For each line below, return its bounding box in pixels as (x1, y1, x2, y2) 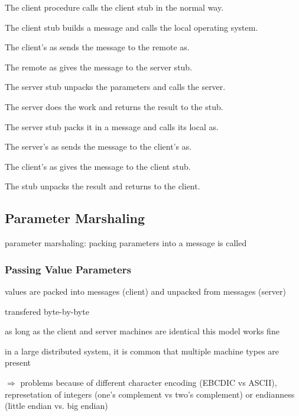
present (5, 356, 31, 369)
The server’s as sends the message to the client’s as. (5, 140, 192, 153)
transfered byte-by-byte (5, 305, 89, 317)
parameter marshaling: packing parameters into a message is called (5, 237, 247, 249)
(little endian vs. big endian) (5, 399, 108, 412)
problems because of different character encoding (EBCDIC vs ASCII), (20, 376, 277, 388)
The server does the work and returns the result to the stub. (5, 100, 223, 112)
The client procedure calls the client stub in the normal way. (5, 1, 224, 13)
